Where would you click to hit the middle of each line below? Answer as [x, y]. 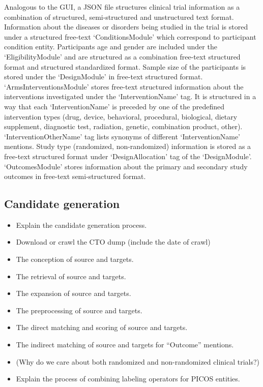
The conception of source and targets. [75, 259]
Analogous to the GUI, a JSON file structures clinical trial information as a [122, 7]
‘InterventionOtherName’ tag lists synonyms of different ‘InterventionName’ [122, 136]
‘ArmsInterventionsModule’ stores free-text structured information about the [124, 86]
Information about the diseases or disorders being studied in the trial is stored [126, 27]
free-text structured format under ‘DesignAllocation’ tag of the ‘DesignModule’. [128, 156]
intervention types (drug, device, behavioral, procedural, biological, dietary [121, 116]
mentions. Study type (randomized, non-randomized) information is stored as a [128, 146]
